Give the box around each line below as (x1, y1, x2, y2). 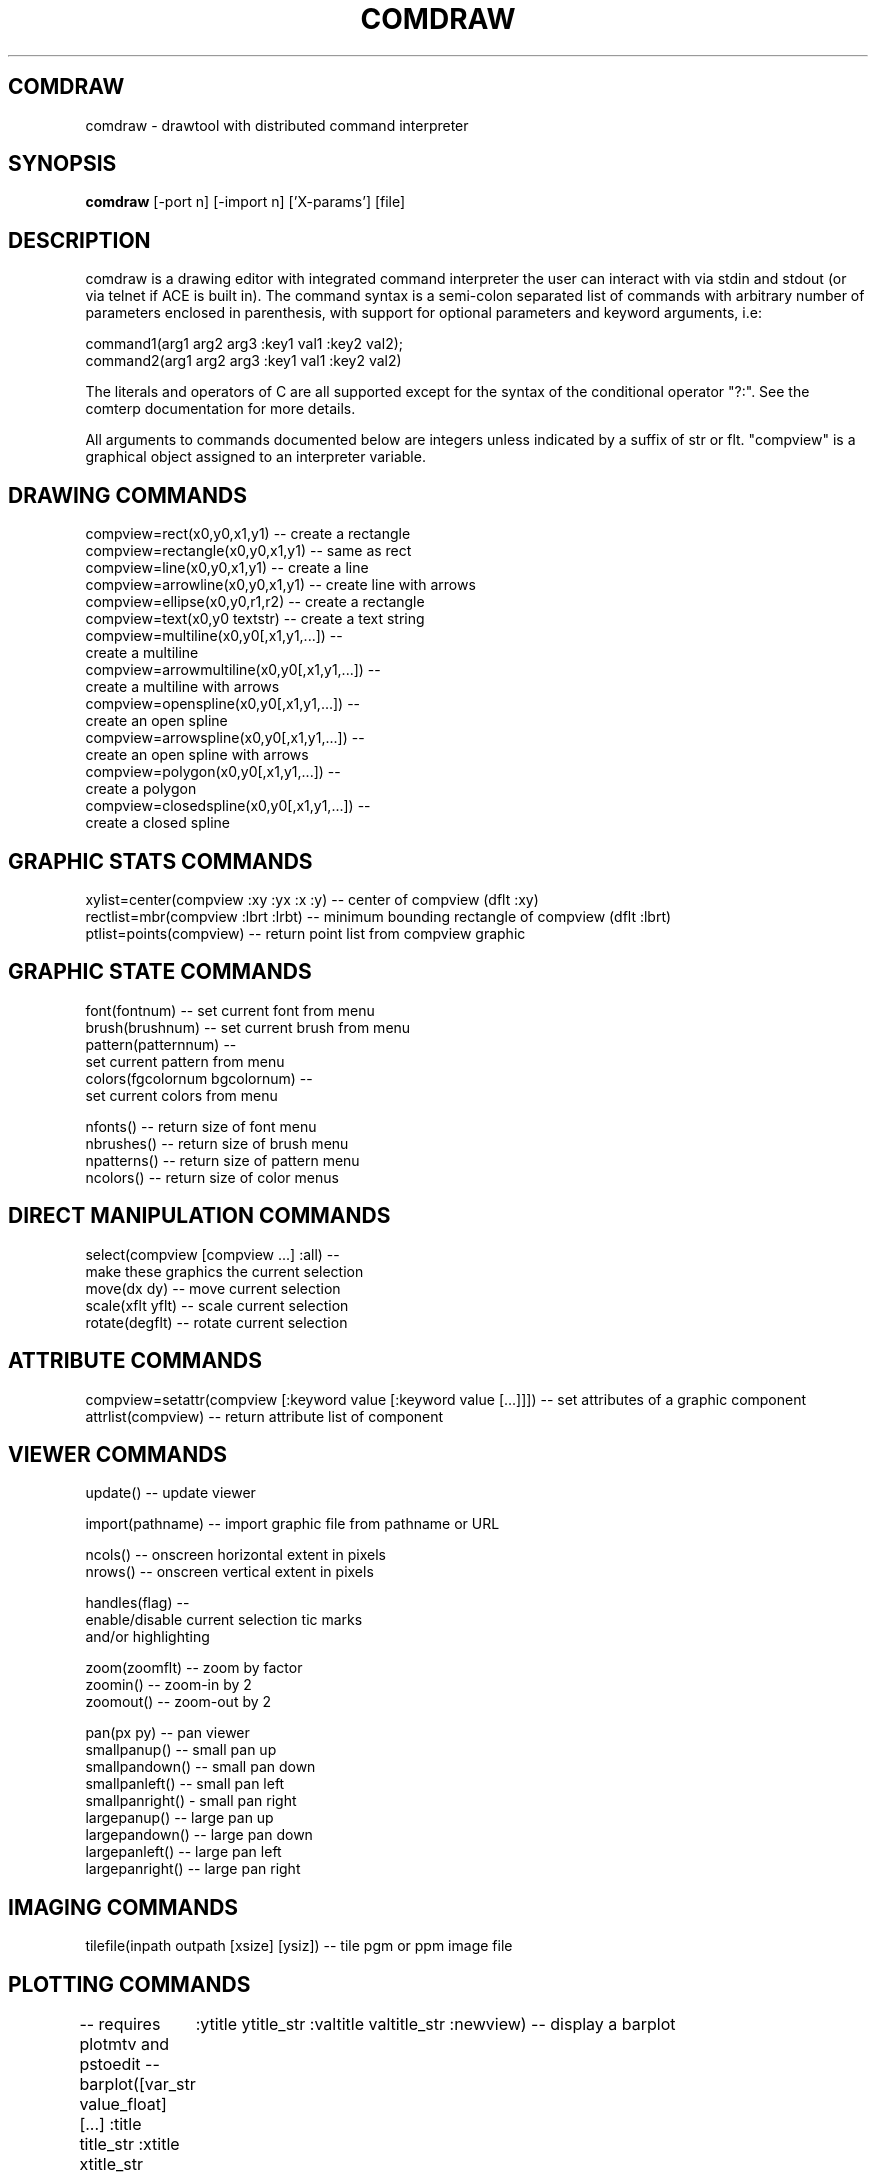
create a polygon (85, 780, 197, 798)
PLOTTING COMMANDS (8, 1971, 251, 1997)
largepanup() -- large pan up (85, 1809, 274, 1827)
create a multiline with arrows (85, 678, 280, 696)
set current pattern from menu (85, 1052, 285, 1070)
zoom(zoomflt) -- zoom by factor (85, 1659, 303, 1677)
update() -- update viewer (85, 1484, 256, 1502)
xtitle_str (79, 2154, 143, 2175)
